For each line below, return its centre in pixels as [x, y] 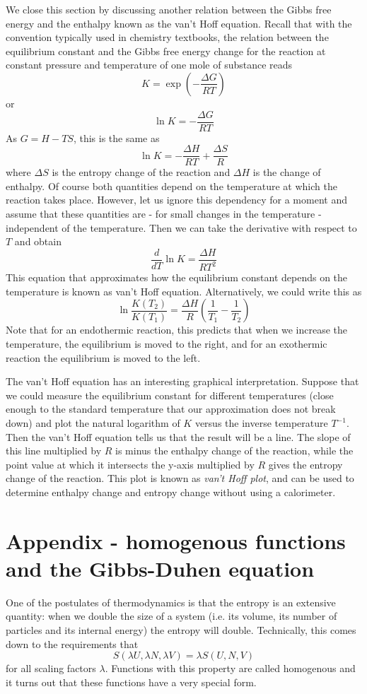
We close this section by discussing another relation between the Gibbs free [169, 9]
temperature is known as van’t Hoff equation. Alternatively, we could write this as [184, 291]
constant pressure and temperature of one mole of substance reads [149, 65]
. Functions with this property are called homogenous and [230, 668]
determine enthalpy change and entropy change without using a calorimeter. [171, 492]
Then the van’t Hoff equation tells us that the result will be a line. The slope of [178, 436]
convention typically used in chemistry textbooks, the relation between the [167, 37]
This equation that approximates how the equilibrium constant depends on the [177, 277]
